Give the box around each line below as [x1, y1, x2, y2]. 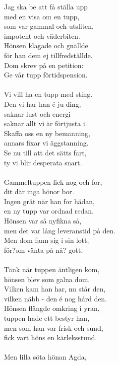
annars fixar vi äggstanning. [4, 138, 89, 148]
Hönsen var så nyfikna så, [4, 216, 82, 226]
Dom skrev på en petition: [4, 60, 84, 70]
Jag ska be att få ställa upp [4, 1, 88, 11]
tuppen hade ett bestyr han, [4, 313, 90, 323]
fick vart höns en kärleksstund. [4, 332, 97, 343]
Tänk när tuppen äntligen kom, [4, 264, 100, 275]
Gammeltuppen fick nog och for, [4, 176, 102, 187]
